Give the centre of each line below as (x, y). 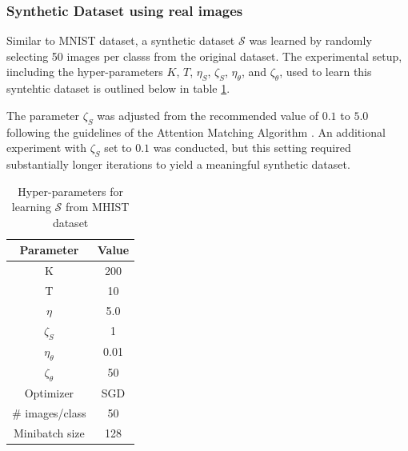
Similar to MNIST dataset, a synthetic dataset (121, 40)
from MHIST (97, 207)
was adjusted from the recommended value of (208, 115)
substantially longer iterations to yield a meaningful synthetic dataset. (178, 164)
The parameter (43, 115)
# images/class (49, 412)
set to (118, 148)
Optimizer (49, 392)
